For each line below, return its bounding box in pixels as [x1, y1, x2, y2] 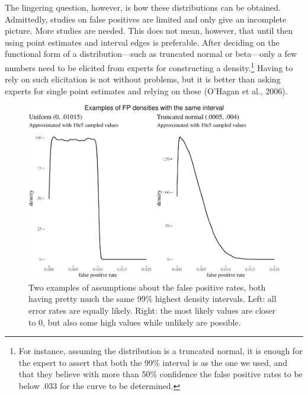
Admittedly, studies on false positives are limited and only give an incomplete [5, 12, 287, 25]
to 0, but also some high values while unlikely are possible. [28, 316, 241, 328]
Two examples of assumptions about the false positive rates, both [28, 281, 266, 293]
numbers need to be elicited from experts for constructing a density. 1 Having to [5, 59, 293, 74]
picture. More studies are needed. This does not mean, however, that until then [5, 24, 293, 37]
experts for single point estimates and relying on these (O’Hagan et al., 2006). [5, 84, 288, 97]
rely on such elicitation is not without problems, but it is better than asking [5, 73, 281, 85]
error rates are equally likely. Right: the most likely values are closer [28, 304, 276, 317]
